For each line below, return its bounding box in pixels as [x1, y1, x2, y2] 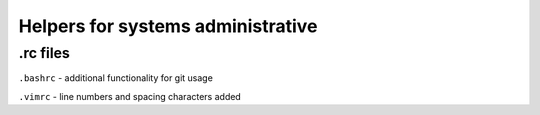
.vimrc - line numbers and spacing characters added [18, 90, 242, 102]
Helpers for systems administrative [18, 15, 318, 37]
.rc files [18, 44, 70, 62]
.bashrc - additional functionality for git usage [18, 72, 214, 84]
